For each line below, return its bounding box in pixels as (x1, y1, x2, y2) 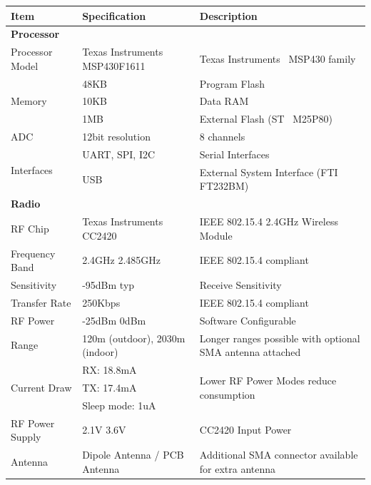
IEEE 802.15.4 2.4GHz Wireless (199, 214, 338, 229)
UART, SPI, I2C (82, 147, 156, 161)
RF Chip (11, 220, 49, 235)
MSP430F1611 (82, 58, 146, 73)
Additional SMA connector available (199, 446, 358, 461)
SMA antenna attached (199, 344, 301, 359)
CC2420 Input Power (199, 422, 292, 437)
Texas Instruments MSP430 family (199, 51, 356, 66)
